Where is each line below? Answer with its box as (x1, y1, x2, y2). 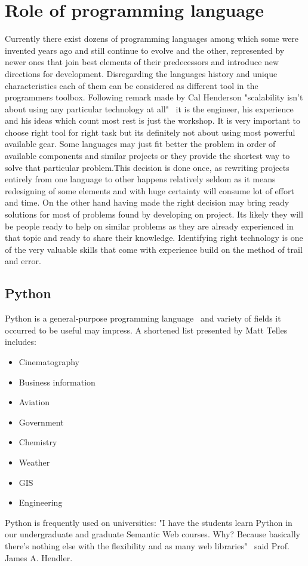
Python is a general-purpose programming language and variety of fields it (5, 312, 281, 325)
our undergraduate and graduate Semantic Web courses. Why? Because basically (5, 528, 300, 540)
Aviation (19, 396, 50, 408)
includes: (5, 335, 36, 348)
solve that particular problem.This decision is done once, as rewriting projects (5, 161, 289, 173)
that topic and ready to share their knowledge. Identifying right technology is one (5, 231, 303, 244)
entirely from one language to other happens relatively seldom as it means (5, 173, 276, 185)
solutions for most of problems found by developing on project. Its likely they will (5, 208, 303, 221)
